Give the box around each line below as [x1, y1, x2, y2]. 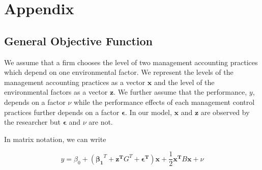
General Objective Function [4, 33, 153, 48]
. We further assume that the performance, [113, 87, 247, 97]
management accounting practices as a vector [4, 76, 145, 87]
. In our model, [125, 106, 172, 117]
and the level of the [154, 76, 215, 87]
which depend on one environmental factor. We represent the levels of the [4, 67, 234, 77]
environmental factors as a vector [4, 87, 108, 97]
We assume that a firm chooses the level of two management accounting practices [4, 56, 258, 67]
